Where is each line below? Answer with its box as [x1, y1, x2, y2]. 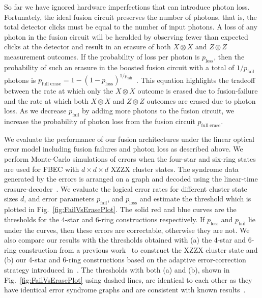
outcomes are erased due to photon [147, 95, 256, 106]
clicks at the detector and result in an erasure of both [4, 41, 171, 52]
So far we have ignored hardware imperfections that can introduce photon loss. [4, 2, 250, 12]
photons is [4, 74, 36, 85]
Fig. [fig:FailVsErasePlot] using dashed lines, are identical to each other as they [4, 274, 252, 285]
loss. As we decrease [4, 105, 67, 116]
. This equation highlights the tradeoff [136, 74, 255, 85]
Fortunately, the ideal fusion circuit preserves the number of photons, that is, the [4, 11, 257, 22]
